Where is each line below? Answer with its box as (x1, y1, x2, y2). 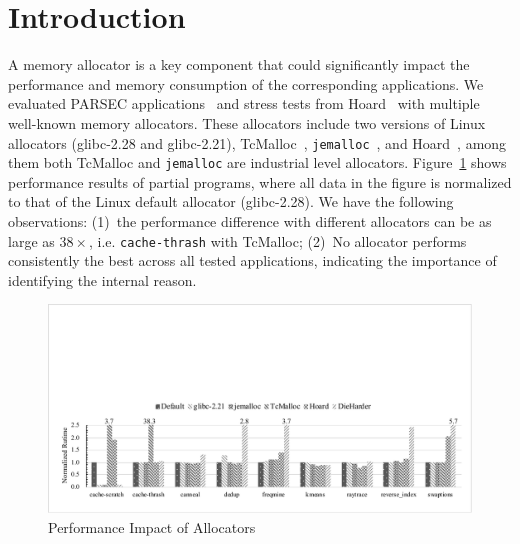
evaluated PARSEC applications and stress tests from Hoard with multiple (8, 93, 480, 114)
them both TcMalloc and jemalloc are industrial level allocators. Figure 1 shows (8, 152, 507, 173)
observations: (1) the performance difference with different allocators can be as (8, 211, 492, 231)
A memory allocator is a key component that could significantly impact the (8, 54, 470, 75)
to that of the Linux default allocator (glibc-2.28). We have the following (8, 191, 454, 212)
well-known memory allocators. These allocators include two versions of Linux (8, 112, 486, 133)
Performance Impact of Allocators (48, 516, 256, 537)
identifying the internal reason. (8, 269, 197, 290)
